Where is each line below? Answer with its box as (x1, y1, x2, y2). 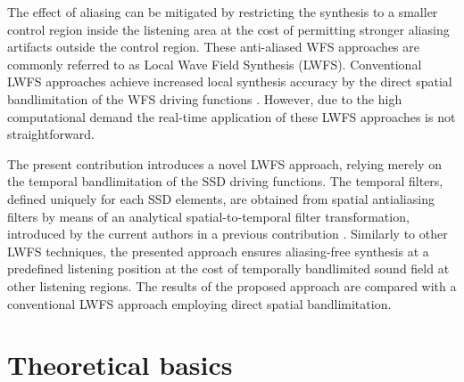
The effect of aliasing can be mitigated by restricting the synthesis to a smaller (7, 3, 438, 20)
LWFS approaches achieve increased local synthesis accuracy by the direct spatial (7, 72, 452, 91)
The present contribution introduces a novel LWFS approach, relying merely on (7, 154, 442, 173)
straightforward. (7, 125, 95, 143)
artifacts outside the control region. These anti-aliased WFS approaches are (7, 37, 419, 56)
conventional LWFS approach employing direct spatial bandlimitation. (7, 294, 392, 313)
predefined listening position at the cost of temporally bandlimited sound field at (7, 259, 450, 278)
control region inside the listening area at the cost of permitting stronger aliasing (7, 20, 450, 38)
